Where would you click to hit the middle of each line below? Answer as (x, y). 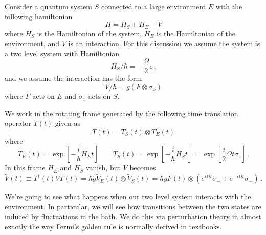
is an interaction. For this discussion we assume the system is (164, 43)
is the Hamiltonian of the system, (89, 33)
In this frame (25, 168)
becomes (143, 168)
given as (68, 123)
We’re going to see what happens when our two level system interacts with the (128, 196)
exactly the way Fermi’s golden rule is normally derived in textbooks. (113, 227)
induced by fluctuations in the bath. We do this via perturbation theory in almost (133, 216)
